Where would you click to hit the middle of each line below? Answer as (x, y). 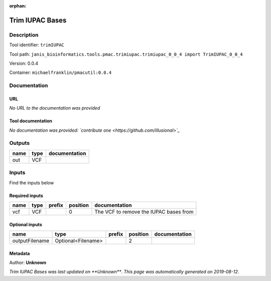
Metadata (20, 253)
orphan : (18, 6)
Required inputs (26, 196)
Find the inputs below (32, 182)
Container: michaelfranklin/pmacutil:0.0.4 (60, 72)
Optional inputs (26, 224)
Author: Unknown (28, 262)
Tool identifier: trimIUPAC (37, 45)
